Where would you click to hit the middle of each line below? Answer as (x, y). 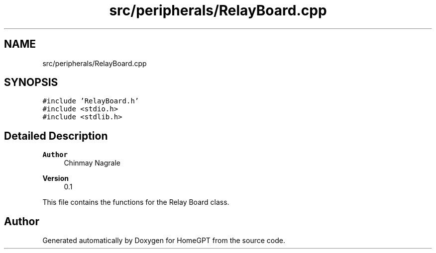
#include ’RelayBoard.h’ (91, 101)
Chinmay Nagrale (92, 163)
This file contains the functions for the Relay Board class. (136, 202)
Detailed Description (56, 136)
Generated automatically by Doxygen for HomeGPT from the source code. (164, 241)
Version (55, 178)
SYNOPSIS (31, 83)
